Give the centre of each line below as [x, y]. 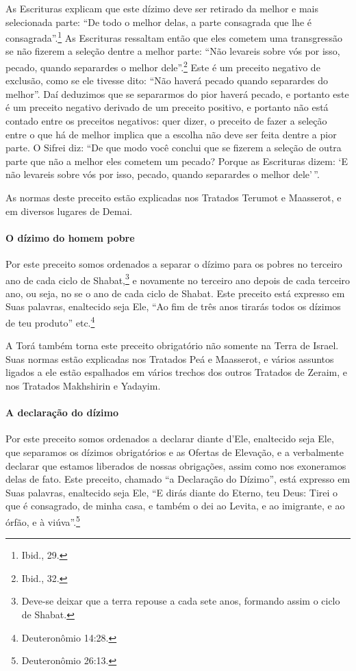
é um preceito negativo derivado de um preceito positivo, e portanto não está [167, 107]
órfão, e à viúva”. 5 [43, 521]
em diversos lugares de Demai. [69, 211]
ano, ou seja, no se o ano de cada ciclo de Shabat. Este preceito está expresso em [175, 293]
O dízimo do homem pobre [70, 237]
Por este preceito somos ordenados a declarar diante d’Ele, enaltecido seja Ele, [170, 439]
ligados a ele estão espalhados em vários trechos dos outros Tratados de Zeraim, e [176, 372]
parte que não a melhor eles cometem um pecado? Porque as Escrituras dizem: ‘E [177, 161]
